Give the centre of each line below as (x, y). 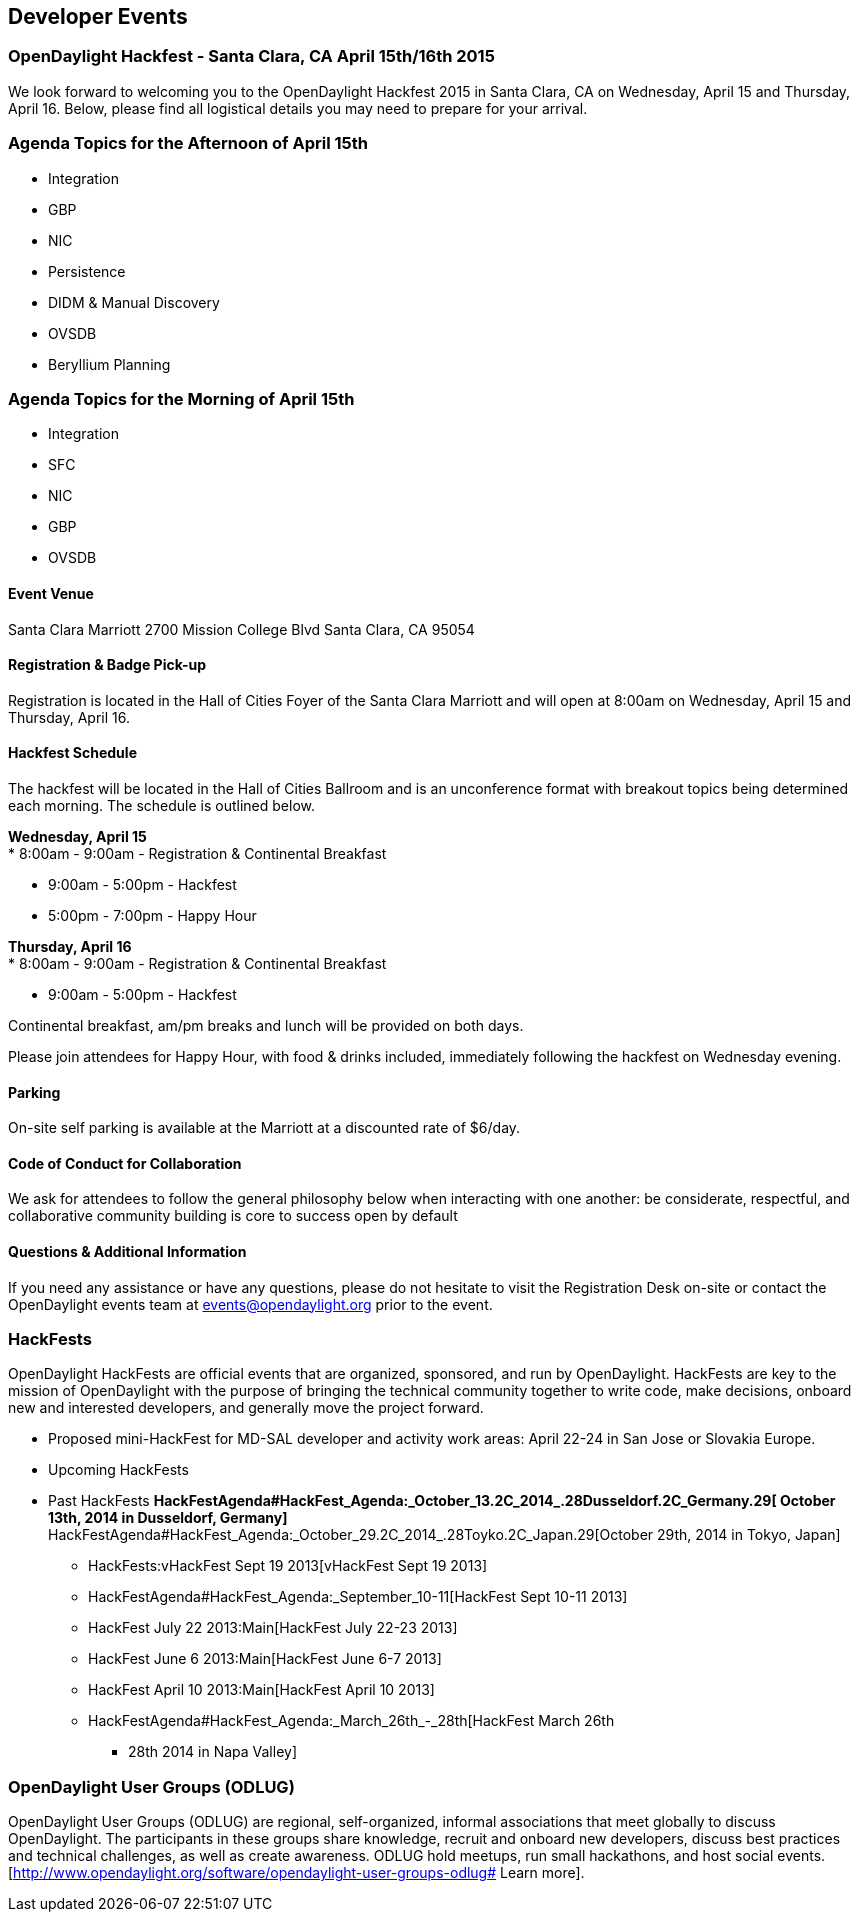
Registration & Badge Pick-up (107, 665)
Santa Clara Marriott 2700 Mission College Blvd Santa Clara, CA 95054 (241, 629)
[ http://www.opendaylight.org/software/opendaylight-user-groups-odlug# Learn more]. (296, 1873)
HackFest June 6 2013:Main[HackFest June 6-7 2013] (265, 1659)
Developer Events (98, 16)
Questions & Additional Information (127, 1251)
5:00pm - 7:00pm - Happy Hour (152, 915)
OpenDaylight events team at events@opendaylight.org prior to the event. (250, 1304)
